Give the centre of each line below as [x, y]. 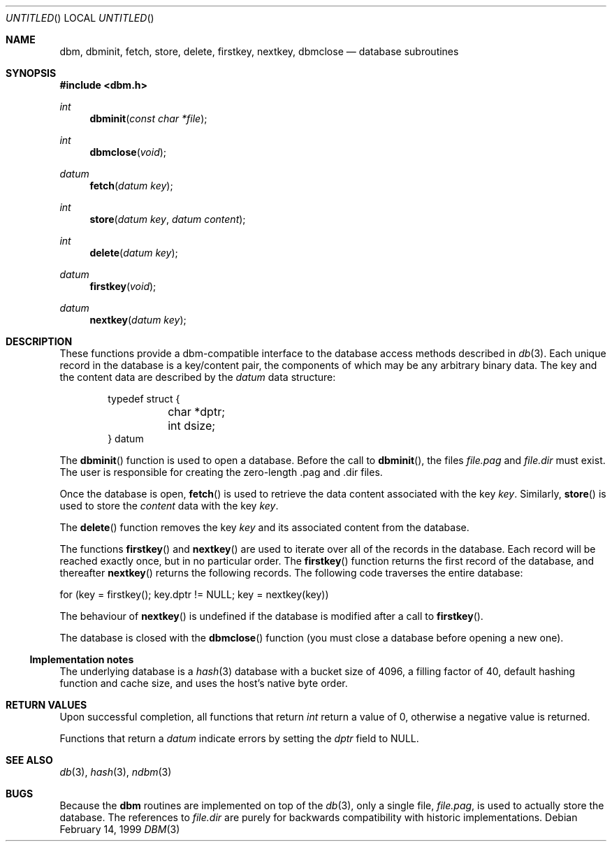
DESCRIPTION [39, 341]
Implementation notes [82, 659]
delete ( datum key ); [134, 253]
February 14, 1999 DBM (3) [120, 829]
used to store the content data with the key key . [169, 506]
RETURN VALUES [46, 705]
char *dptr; [196, 412]
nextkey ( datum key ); [138, 320]
